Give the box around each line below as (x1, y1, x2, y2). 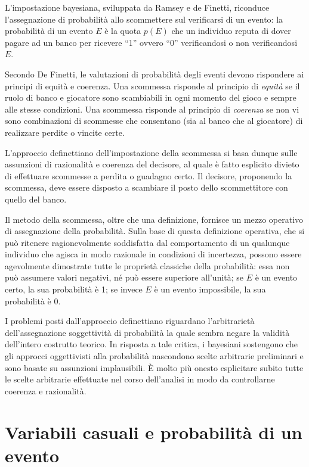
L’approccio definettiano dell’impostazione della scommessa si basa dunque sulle (5, 146, 298, 158)
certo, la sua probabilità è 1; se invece (5, 283, 143, 295)
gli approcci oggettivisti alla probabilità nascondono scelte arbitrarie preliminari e (5, 350, 304, 362)
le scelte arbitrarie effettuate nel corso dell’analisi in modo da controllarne (5, 373, 275, 385)
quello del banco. (5, 192, 67, 205)
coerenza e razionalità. (5, 384, 86, 397)
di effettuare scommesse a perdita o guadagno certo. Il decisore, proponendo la (5, 169, 292, 182)
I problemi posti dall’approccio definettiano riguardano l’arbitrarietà (5, 315, 255, 327)
